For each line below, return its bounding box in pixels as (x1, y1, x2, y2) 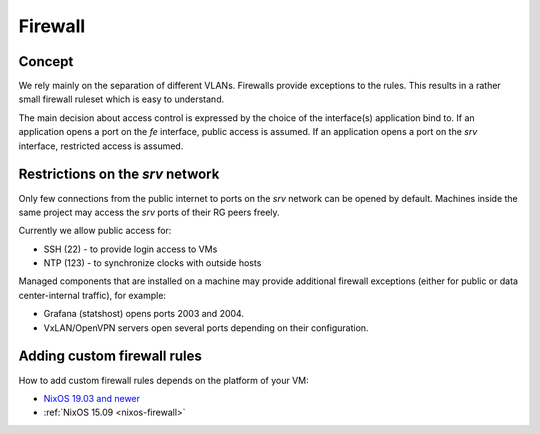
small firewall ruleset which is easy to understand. (18, 93, 225, 105)
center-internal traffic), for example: (18, 289, 167, 301)
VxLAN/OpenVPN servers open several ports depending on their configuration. (43, 321, 369, 334)
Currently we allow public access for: (18, 225, 172, 237)
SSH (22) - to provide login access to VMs (43, 243, 218, 255)
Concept (18, 53, 74, 70)
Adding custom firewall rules (18, 348, 202, 365)
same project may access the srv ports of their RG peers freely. (18, 206, 280, 218)
